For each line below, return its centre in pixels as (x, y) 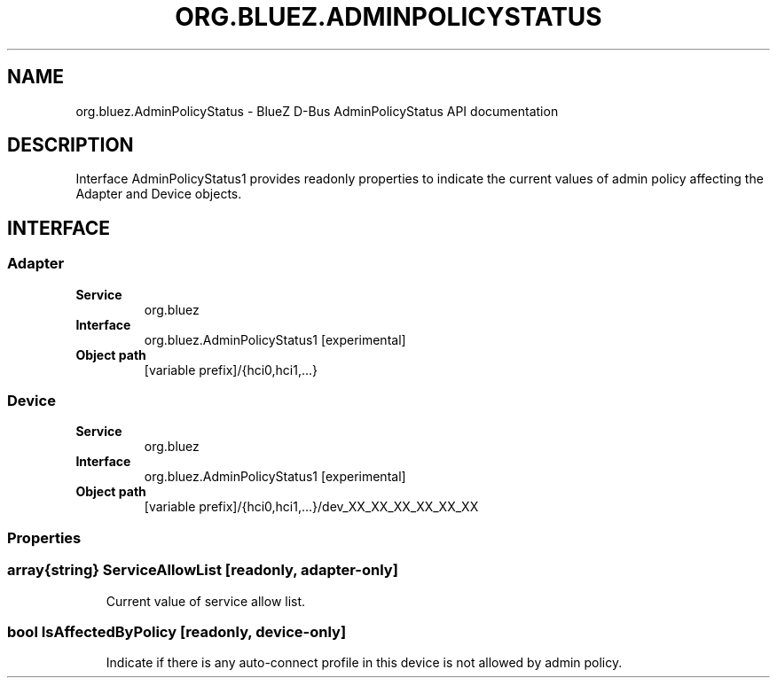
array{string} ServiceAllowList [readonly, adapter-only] (203, 570)
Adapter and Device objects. (159, 194)
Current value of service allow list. (206, 601)
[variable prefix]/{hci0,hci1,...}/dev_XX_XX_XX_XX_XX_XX (311, 507)
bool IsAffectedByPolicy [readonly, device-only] (177, 631)
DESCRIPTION (71, 145)
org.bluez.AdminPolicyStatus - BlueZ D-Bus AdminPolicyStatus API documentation (317, 111)
